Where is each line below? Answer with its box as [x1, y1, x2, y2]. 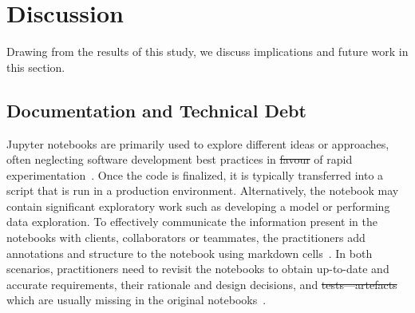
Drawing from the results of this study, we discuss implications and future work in [6, 43, 409, 60]
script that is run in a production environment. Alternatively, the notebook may [6, 182, 399, 199]
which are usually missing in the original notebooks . [6, 291, 267, 308]
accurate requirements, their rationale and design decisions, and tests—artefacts [6, 275, 397, 292]
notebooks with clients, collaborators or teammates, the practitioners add [6, 229, 366, 246]
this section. [6, 58, 65, 75]
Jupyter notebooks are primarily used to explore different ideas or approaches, [6, 135, 389, 152]
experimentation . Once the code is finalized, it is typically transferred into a [6, 166, 384, 183]
